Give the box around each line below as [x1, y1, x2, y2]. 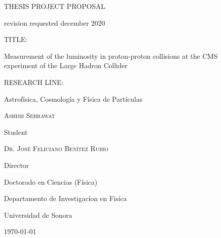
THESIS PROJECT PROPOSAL [4, 1, 106, 11]
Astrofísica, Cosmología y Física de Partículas [4, 93, 143, 104]
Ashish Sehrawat [4, 110, 55, 120]
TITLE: [4, 34, 28, 44]
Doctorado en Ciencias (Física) [4, 176, 98, 187]
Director [4, 159, 29, 170]
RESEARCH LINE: [4, 77, 64, 87]
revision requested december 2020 [4, 17, 105, 28]
